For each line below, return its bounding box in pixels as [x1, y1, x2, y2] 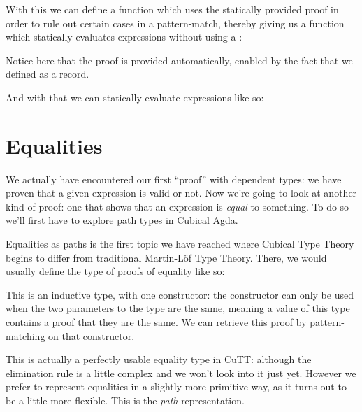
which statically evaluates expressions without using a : [6, 29, 242, 44]
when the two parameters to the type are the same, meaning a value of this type [6, 301, 350, 315]
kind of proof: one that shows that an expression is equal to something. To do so [6, 199, 349, 213]
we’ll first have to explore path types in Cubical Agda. [6, 213, 238, 227]
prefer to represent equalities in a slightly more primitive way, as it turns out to [6, 379, 347, 394]
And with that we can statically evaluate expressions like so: [6, 90, 264, 104]
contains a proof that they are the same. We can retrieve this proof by [6, 315, 307, 329]
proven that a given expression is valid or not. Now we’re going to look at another [6, 185, 357, 200]
